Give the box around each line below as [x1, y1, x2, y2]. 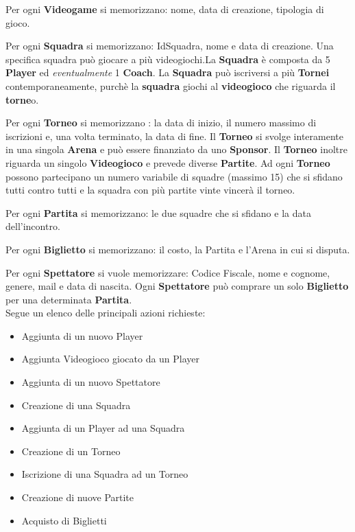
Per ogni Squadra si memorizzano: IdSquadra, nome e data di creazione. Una [5, 38, 334, 53]
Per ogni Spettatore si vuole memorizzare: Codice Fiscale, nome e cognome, [5, 265, 330, 279]
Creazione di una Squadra [21, 397, 131, 412]
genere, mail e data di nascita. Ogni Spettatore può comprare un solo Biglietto [5, 279, 349, 293]
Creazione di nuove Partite [21, 490, 134, 505]
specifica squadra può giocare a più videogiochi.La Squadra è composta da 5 [5, 51, 330, 66]
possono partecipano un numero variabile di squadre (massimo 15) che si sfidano [5, 169, 343, 183]
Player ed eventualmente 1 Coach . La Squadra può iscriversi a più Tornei [5, 65, 330, 80]
